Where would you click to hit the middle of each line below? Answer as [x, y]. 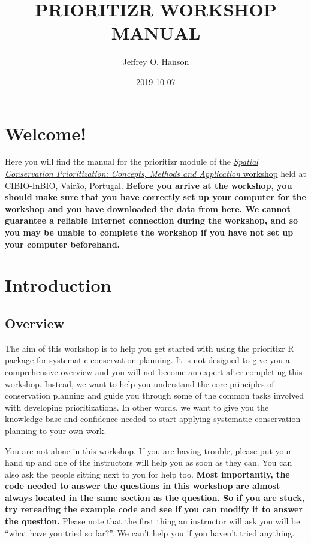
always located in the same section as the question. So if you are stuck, [155, 497]
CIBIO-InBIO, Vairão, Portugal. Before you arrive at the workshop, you [149, 185]
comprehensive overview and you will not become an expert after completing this [154, 371]
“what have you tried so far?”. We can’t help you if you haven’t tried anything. [150, 533]
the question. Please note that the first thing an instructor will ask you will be [153, 521]
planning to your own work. [56, 430]
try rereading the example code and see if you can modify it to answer [154, 509]
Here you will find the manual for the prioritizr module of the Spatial [132, 162]
